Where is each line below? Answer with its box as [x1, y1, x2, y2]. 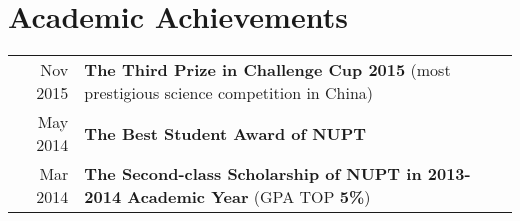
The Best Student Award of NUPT [84, 121, 367, 145]
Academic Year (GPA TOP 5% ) [127, 185, 371, 209]
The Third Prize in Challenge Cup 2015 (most [84, 58, 451, 82]
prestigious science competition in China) [84, 81, 374, 105]
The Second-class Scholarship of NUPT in [84, 162, 422, 186]
